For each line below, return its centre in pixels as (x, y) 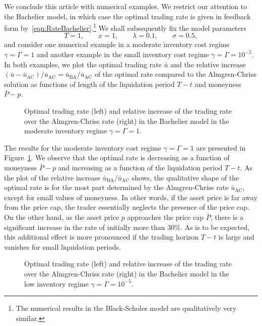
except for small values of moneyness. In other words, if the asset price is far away (131, 197)
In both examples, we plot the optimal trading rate (83, 64)
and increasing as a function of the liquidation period (140, 167)
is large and (236, 237)
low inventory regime (56, 283)
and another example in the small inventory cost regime (123, 54)
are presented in (221, 147)
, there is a (227, 217)
